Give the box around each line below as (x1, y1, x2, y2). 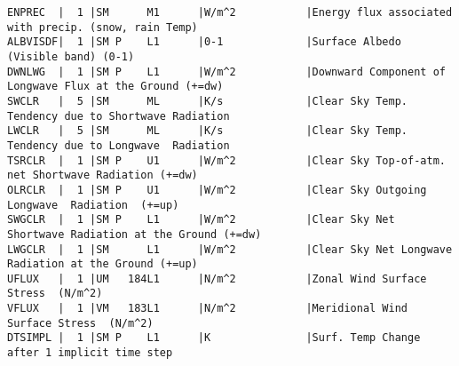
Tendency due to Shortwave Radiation (7, 109, 230, 123)
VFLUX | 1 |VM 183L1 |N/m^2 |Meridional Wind (7, 302, 408, 315)
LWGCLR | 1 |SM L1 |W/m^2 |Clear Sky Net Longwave (7, 243, 453, 256)
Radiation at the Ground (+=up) (7, 258, 198, 271)
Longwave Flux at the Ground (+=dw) (7, 80, 224, 93)
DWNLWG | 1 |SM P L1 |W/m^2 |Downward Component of (7, 65, 446, 78)
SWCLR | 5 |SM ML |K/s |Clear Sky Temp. (7, 94, 408, 107)
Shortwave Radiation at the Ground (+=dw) (7, 227, 262, 241)
